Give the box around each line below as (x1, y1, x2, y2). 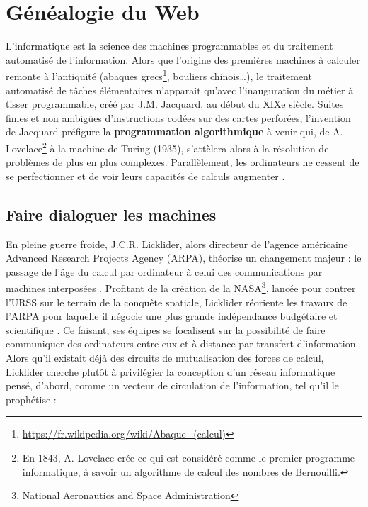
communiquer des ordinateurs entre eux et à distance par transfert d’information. (6, 336, 359, 351)
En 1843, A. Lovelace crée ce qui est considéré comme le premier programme (22, 450, 355, 464)
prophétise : (6, 391, 57, 406)
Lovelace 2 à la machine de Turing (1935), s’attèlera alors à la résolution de (6, 138, 329, 155)
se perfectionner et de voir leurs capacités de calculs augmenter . (6, 168, 285, 183)
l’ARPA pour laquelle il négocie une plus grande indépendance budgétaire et (6, 308, 338, 323)
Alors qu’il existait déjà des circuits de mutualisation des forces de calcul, (6, 350, 324, 364)
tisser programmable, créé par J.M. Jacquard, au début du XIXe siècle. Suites (6, 96, 344, 111)
